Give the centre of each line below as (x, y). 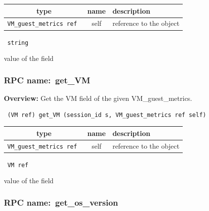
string (18, 43)
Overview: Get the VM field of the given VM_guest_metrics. (98, 98)
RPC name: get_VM (47, 80)
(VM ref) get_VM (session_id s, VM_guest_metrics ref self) (107, 115)
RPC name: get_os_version (61, 202)
